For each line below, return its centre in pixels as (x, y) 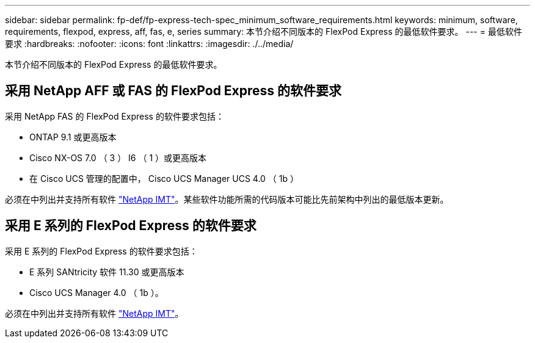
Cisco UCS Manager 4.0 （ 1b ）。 (96, 292)
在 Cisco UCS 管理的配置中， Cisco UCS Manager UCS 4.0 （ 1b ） (164, 178)
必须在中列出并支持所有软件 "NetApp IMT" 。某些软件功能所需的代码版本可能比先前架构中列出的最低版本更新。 (227, 199)
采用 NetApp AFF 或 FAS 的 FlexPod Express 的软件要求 (173, 91)
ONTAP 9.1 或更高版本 (73, 137)
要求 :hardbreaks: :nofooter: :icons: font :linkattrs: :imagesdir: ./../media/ (149, 44)
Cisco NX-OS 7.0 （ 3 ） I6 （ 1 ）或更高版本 (118, 157)
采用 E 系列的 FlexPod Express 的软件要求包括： (101, 251)
